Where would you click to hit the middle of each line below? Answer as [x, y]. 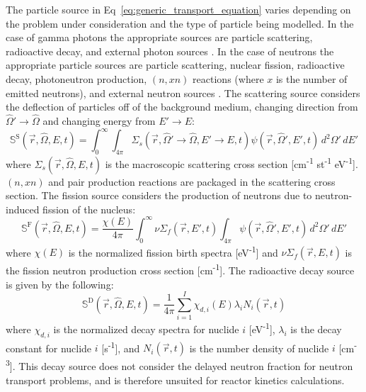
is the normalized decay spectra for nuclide [146, 329]
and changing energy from [99, 120]
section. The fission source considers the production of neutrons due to [159, 195]
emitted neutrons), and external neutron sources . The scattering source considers [183, 93]
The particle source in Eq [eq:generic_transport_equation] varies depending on [178, 9]
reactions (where [228, 78]
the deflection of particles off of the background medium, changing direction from [182, 107]
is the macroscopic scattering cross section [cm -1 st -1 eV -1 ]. [231, 162]
